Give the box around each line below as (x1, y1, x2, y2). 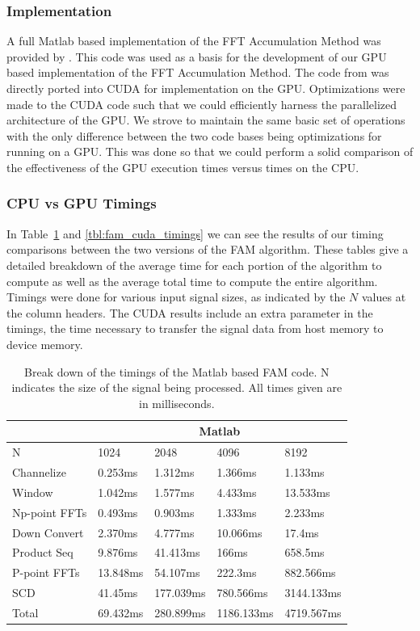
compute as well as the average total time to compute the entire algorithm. (6, 272, 378, 289)
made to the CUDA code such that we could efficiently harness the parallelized (6, 95, 397, 112)
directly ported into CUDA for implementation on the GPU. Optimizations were (6, 80, 405, 96)
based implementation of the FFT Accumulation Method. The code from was (6, 64, 389, 81)
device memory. (6, 335, 83, 352)
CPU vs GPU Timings (6, 193, 157, 213)
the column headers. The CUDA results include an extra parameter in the (6, 304, 373, 321)
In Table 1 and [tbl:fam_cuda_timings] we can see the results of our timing (6, 225, 384, 242)
